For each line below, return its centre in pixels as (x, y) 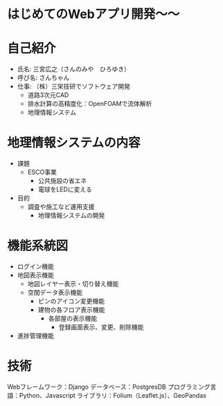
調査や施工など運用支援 (61, 207)
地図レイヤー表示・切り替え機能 (73, 284)
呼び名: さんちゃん (43, 78)
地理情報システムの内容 (74, 143)
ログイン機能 (35, 266)
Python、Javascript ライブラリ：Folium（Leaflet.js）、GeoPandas (113, 395)
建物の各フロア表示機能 (71, 310)
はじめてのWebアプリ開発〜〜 (93, 14)
